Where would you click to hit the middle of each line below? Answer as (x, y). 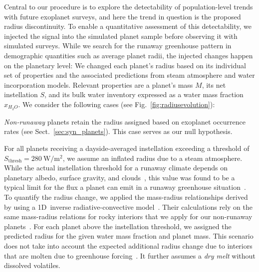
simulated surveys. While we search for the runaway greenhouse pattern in (118, 46)
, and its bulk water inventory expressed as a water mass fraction (144, 94)
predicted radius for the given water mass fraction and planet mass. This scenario (129, 236)
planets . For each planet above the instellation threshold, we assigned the (118, 226)
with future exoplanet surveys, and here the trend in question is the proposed (123, 16)
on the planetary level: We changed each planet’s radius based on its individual (125, 65)
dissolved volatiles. (32, 265)
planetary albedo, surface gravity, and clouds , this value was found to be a (120, 177)
